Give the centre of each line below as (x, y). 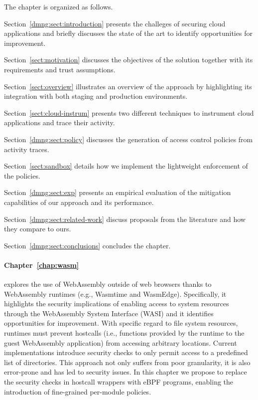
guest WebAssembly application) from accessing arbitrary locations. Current (121, 342)
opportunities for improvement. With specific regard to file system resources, (121, 323)
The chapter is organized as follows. (59, 6)
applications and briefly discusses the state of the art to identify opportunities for (128, 33)
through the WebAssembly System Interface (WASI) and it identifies (109, 313)
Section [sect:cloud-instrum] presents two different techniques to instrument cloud (129, 112)
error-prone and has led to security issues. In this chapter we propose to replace (126, 372)
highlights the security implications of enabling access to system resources (117, 303)
